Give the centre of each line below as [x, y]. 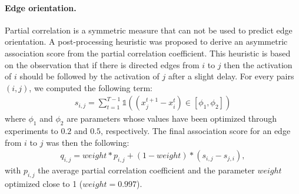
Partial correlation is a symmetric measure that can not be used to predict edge [149, 30]
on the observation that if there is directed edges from [102, 64]
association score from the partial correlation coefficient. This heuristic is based [148, 53]
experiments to [31, 131]
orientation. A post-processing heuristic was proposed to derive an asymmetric [146, 41]
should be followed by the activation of [89, 76]
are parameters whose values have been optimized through [172, 118]
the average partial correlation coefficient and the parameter [146, 170]
